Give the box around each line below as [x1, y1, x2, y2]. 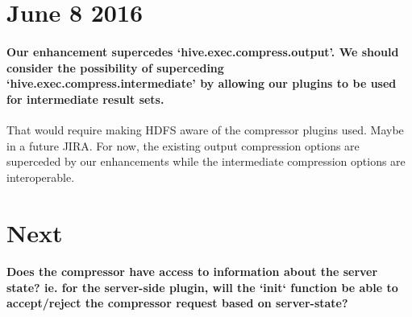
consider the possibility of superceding [6, 59, 224, 76]
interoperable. [6, 168, 75, 185]
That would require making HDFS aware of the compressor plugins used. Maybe [6, 121, 404, 138]
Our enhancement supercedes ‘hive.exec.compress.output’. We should [6, 43, 399, 60]
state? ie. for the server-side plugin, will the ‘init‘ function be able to [6, 278, 398, 295]
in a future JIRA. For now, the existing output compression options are [6, 137, 360, 154]
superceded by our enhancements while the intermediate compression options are [6, 153, 406, 170]
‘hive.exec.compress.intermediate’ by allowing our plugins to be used [6, 75, 397, 92]
